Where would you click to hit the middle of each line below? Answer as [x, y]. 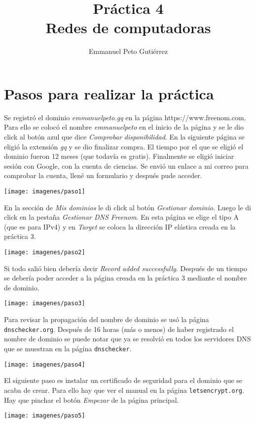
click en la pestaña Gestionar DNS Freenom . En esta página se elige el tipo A [121, 217]
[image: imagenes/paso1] [45, 191]
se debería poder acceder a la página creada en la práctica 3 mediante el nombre [126, 278]
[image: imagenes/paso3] [45, 304]
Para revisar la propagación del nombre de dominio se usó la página [107, 319]
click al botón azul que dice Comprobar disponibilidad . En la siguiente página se [124, 137]
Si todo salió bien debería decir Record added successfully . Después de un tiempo [126, 268]
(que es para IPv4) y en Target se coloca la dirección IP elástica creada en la [120, 226]
